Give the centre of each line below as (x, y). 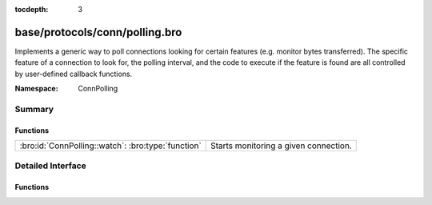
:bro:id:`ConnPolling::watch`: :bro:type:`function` (110, 146)
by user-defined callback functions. (74, 74)
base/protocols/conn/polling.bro (98, 32)
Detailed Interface (51, 166)
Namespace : (37, 89)
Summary (34, 109)
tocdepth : (32, 9)
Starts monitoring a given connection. (281, 146)
